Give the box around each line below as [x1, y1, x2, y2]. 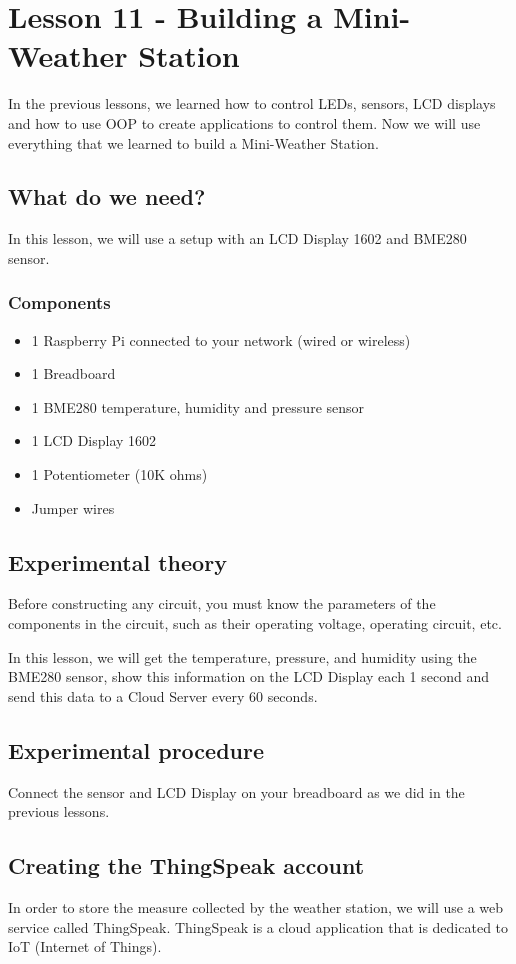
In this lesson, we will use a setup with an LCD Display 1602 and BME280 [8, 228, 467, 249]
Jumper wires [31, 497, 115, 518]
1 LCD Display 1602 [31, 430, 157, 451]
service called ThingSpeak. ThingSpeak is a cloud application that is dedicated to [8, 916, 509, 937]
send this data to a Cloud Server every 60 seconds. [8, 685, 318, 706]
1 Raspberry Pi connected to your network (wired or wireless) [31, 329, 411, 350]
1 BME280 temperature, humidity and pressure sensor [31, 396, 365, 417]
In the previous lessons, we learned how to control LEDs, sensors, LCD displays [8, 93, 496, 114]
